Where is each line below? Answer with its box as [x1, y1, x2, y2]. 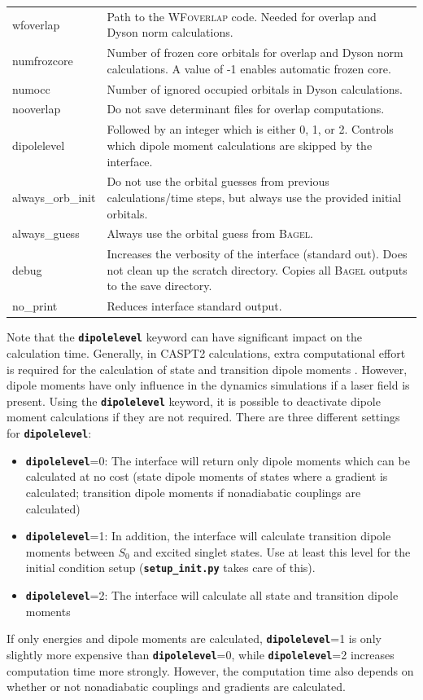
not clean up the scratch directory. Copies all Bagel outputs [107, 261, 408, 278]
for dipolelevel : [7, 425, 92, 442]
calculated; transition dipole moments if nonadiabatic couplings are [25, 483, 361, 500]
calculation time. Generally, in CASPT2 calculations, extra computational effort [7, 345, 406, 361]
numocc [12, 80, 50, 97]
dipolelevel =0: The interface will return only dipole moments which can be [25, 451, 410, 469]
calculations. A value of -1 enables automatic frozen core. [107, 59, 391, 77]
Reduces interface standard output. [107, 297, 282, 315]
